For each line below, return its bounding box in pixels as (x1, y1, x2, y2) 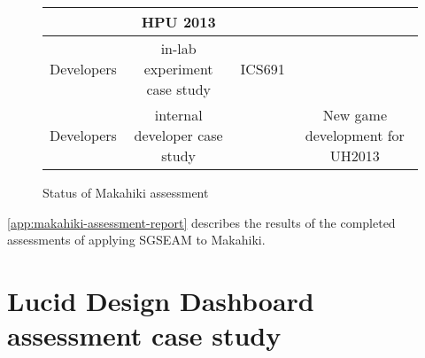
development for (305, 125, 405, 145)
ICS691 (240, 58, 285, 79)
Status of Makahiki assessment (42, 183, 209, 201)
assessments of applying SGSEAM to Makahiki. (7, 230, 266, 249)
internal (154, 105, 203, 125)
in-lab (160, 38, 197, 58)
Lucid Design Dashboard (7, 282, 314, 318)
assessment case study (7, 317, 282, 354)
